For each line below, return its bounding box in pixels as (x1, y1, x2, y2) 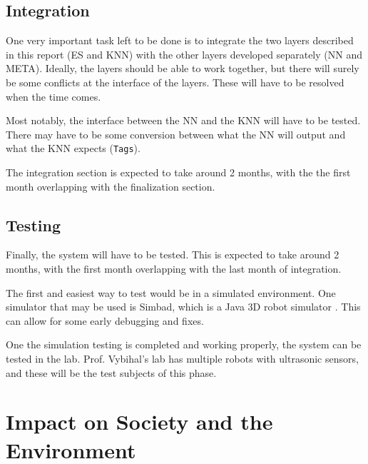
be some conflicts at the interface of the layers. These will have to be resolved (6, 74, 344, 89)
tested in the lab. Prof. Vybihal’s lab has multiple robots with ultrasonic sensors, (6, 350, 359, 365)
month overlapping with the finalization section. (6, 178, 215, 193)
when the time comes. (6, 89, 101, 104)
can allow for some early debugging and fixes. (6, 313, 204, 328)
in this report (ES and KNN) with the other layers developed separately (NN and (6, 46, 362, 61)
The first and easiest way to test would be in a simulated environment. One (6, 285, 336, 300)
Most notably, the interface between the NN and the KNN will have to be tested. (6, 113, 361, 128)
